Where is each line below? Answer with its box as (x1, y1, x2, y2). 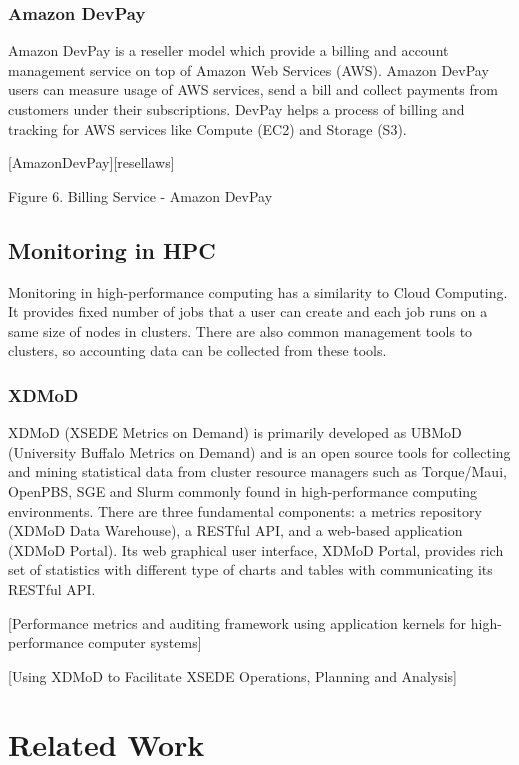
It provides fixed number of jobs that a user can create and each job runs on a (8, 301, 488, 322)
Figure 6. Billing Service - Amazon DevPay (8, 185, 273, 206)
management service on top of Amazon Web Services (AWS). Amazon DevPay (8, 59, 489, 80)
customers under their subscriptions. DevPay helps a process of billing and (8, 99, 465, 119)
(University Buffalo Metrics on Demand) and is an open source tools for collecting (8, 441, 511, 462)
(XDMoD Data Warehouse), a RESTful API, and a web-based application (8, 520, 463, 541)
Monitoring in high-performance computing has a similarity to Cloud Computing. (8, 281, 508, 302)
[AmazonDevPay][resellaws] (8, 152, 175, 173)
